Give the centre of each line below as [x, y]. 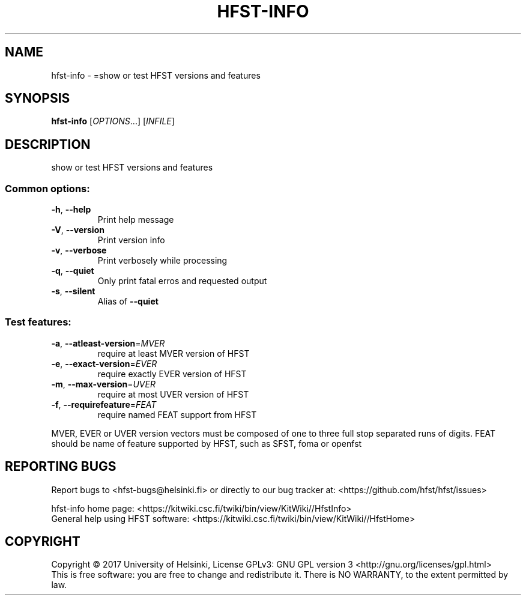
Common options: [47, 188]
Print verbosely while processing [162, 261]
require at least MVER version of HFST [174, 353]
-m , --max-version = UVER [103, 384]
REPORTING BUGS [61, 467]
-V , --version [78, 230]
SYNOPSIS [38, 98]
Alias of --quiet [128, 302]
